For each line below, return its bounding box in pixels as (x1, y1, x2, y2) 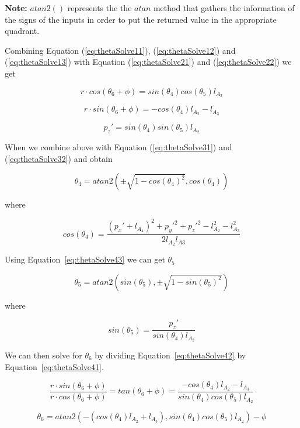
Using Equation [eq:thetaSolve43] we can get (5, 253, 165, 265)
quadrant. (5, 25, 40, 37)
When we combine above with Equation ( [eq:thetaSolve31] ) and (5, 141, 232, 153)
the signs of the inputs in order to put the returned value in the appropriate (5, 13, 277, 25)
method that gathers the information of (153, 2, 295, 13)
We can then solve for (5, 348, 82, 361)
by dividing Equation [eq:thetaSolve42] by (95, 348, 246, 361)
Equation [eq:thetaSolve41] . (5, 360, 104, 372)
